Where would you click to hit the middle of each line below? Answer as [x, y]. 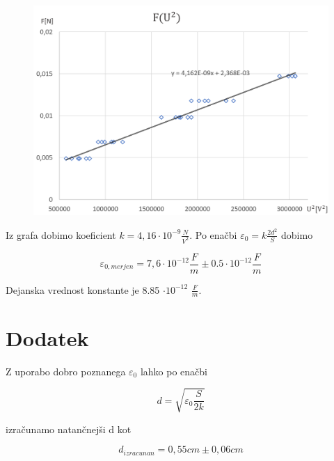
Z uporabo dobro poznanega [66, 371]
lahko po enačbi [174, 371]
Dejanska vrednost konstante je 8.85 [83, 289]
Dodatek [47, 337]
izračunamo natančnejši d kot [69, 429]
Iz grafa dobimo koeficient [61, 234]
